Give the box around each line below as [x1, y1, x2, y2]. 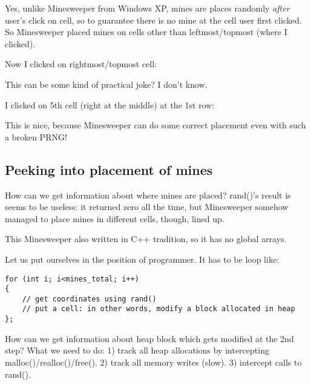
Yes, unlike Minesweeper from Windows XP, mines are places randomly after [5, 2, 290, 14]
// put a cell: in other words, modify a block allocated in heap [22, 304, 295, 314]
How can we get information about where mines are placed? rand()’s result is [5, 188, 291, 201]
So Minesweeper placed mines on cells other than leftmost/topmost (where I [5, 25, 287, 38]
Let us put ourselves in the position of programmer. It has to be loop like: [5, 252, 280, 265]
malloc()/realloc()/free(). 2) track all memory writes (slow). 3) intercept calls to [5, 355, 302, 368]
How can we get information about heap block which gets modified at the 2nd [5, 332, 294, 344]
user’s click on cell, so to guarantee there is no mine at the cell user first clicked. [5, 13, 302, 26]
